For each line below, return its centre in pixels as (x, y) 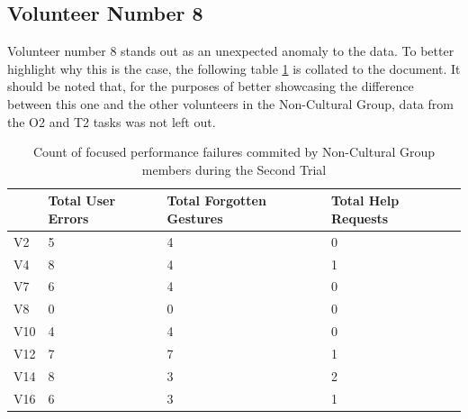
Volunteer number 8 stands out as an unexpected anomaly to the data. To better (231, 51)
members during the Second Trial (234, 169)
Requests (360, 218)
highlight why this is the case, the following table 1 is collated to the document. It (234, 68)
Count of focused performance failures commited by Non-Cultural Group (234, 152)
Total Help (365, 200)
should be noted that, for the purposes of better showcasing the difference (211, 86)
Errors (68, 218)
